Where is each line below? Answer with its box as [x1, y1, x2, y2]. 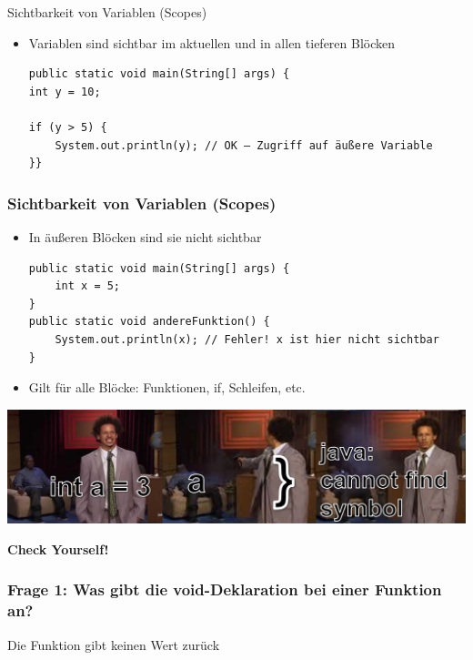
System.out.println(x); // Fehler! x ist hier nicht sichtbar [55, 332, 439, 346]
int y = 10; [28, 85, 101, 98]
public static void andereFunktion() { [28, 315, 270, 329]
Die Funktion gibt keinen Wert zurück [7, 635, 220, 654]
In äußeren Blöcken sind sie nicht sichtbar [28, 227, 262, 246]
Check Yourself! [7, 539, 109, 558]
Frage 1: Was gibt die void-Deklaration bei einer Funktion [7, 578, 442, 601]
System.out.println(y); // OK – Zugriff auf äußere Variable [55, 138, 433, 152]
